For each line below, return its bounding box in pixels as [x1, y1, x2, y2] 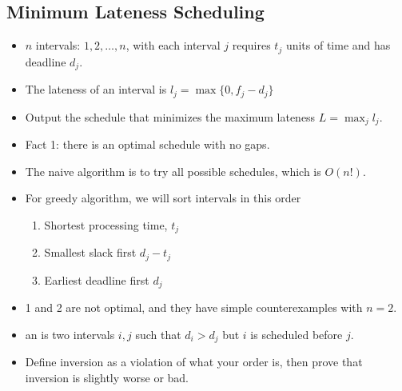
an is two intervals [25, 325, 115, 342]
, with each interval [125, 37, 221, 54]
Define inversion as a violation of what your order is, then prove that [25, 353, 363, 370]
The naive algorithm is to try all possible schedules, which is [25, 162, 321, 179]
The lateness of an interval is [25, 81, 167, 98]
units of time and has [285, 37, 391, 54]
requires [232, 37, 271, 54]
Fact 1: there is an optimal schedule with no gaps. [25, 136, 270, 153]
